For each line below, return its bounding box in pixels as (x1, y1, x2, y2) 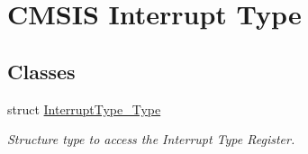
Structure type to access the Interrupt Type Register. (7, 130, 295, 149)
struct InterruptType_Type (7, 99, 161, 118)
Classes (7, 57, 76, 85)
